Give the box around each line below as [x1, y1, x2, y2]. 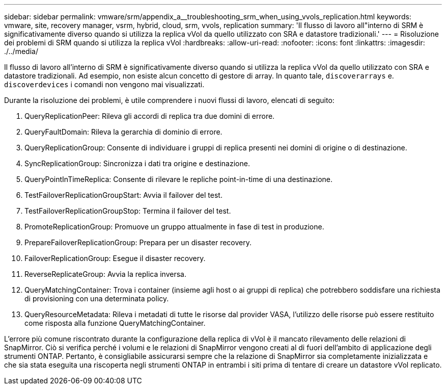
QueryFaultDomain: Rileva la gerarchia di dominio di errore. [24, 127, 222, 136]
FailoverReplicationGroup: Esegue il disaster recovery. [24, 254, 206, 263]
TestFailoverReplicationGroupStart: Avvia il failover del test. [24, 191, 222, 199]
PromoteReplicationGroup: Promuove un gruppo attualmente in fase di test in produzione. [24, 222, 324, 231]
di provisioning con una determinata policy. [24, 294, 169, 303]
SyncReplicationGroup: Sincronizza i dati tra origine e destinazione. [24, 159, 250, 168]
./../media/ [4, 47, 38, 56]
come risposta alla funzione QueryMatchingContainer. [24, 319, 206, 327]
